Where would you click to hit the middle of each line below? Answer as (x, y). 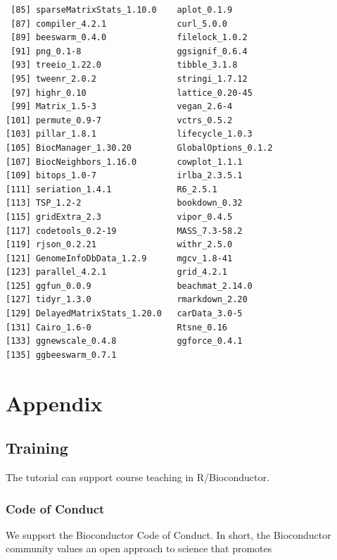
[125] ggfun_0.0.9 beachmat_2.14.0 (129, 286)
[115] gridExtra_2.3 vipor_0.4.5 (119, 217)
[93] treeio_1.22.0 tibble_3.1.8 (124, 65)
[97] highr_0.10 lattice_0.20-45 (132, 93)
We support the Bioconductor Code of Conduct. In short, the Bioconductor (168, 534)
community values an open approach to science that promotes (139, 548)
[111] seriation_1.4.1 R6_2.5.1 (112, 189)
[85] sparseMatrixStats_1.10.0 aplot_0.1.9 (122, 10)
